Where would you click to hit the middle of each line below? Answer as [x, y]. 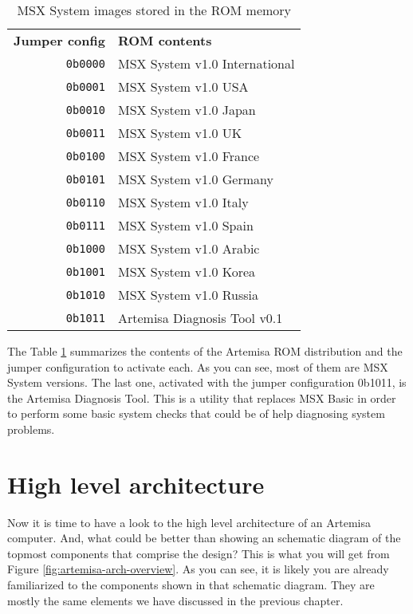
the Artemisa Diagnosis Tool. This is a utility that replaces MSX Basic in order [202, 398]
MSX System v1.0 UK [180, 133]
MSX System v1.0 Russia [188, 295]
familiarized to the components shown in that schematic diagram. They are [191, 585]
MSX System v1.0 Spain [185, 225]
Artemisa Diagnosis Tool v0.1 [200, 318]
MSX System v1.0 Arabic [189, 248]
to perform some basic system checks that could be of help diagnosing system [196, 413]
